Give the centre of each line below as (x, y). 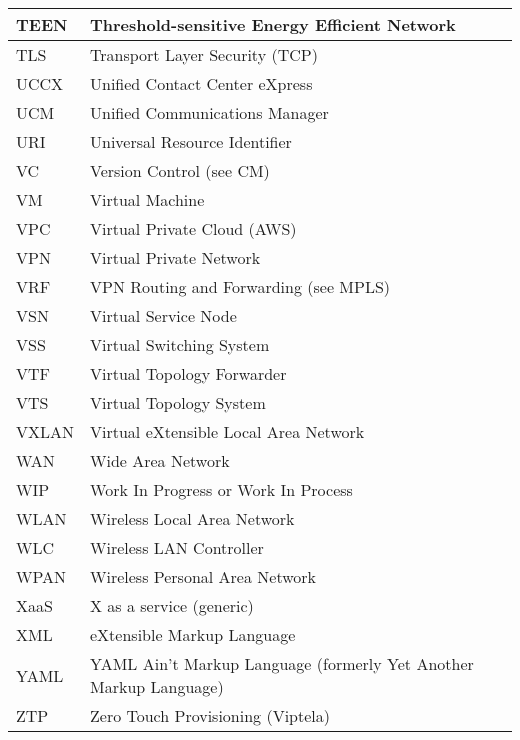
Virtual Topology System (178, 402)
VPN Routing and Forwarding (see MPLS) (240, 286)
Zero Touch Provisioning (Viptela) (210, 715)
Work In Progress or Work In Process (221, 489)
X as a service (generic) (172, 605)
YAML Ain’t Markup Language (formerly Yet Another (282, 663)
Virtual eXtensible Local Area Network (227, 431)
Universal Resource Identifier (191, 141)
